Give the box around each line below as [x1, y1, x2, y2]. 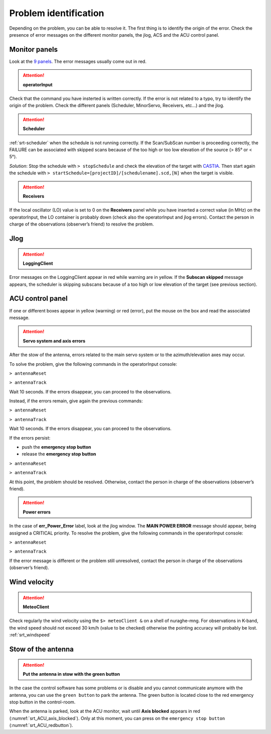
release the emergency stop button [22, 451, 96, 457]
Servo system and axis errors [23, 338, 85, 344]
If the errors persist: [9, 435, 51, 441]
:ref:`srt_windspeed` [9, 632, 51, 638]
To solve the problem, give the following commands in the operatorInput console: [9, 361, 178, 367]
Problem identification [9, 8, 104, 19]
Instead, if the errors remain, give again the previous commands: [9, 398, 143, 404]
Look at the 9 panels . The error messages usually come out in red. [9, 58, 147, 64]
